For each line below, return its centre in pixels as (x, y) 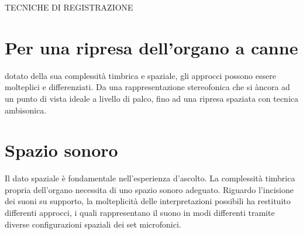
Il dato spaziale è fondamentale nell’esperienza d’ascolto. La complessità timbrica (150, 178)
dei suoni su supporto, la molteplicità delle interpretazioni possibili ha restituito (148, 201)
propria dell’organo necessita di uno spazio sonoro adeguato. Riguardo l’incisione (149, 189)
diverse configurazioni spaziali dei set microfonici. (93, 224)
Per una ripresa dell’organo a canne (151, 47)
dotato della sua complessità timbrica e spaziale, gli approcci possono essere (140, 75)
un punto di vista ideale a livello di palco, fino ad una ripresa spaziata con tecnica (151, 98)
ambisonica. (26, 110)
